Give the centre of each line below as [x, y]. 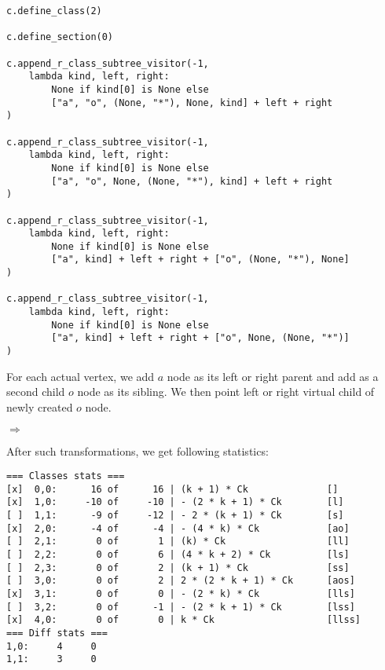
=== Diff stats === [57, 633]
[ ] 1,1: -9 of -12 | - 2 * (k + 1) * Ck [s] [175, 516]
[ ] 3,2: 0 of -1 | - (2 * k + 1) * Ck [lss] [181, 607]
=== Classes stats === [66, 476]
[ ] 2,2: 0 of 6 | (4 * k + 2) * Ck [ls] [178, 555]
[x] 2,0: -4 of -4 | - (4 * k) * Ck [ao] [178, 528]
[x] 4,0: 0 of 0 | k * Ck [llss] [184, 620]
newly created [40, 406]
